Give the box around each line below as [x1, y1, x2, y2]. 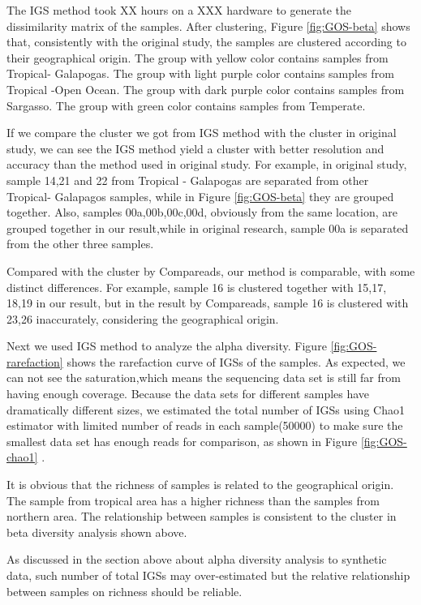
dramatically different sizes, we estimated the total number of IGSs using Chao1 [6, 401, 405, 418]
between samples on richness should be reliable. [6, 582, 243, 599]
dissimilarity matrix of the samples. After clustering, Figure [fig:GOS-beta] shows [6, 17, 410, 34]
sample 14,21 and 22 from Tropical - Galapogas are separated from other [6, 171, 369, 188]
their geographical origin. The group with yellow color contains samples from [6, 49, 389, 66]
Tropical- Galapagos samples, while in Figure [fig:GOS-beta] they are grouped [6, 187, 394, 204]
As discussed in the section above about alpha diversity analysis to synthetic [6, 551, 387, 568]
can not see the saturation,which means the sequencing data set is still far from [6, 369, 401, 386]
